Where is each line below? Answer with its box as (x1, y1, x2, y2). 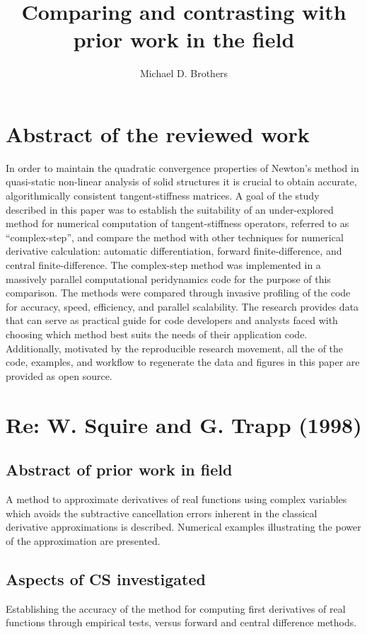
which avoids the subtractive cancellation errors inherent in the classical (6, 505, 318, 520)
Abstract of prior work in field (6, 459, 233, 480)
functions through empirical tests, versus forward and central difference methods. (6, 615, 357, 630)
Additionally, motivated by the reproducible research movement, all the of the (6, 340, 344, 355)
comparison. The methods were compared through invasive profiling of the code (6, 285, 351, 300)
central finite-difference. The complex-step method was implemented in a (6, 258, 321, 272)
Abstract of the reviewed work (6, 119, 310, 148)
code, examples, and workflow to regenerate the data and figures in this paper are (6, 355, 360, 369)
